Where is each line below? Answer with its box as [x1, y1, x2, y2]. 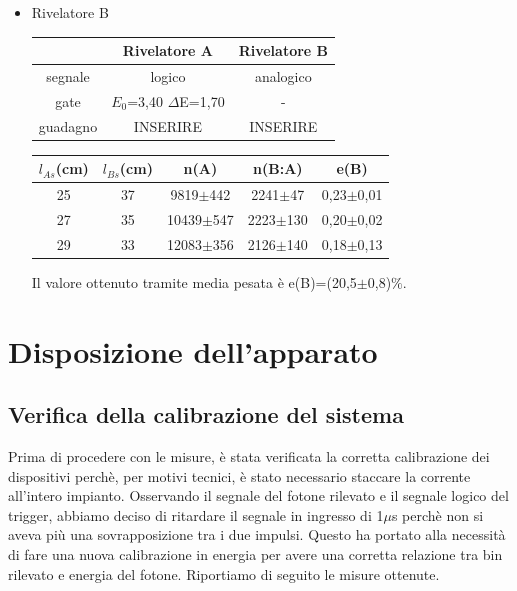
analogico [254, 65, 312, 86]
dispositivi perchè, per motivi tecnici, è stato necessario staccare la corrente [8, 465, 471, 486]
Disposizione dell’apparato [8, 330, 378, 371]
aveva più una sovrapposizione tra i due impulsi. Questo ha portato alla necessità [8, 524, 506, 545]
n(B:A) [253, 158, 303, 179]
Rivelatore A [122, 40, 213, 61]
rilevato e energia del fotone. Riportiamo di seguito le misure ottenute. [8, 563, 440, 584]
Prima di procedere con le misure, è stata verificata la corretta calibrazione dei [8, 446, 490, 467]
